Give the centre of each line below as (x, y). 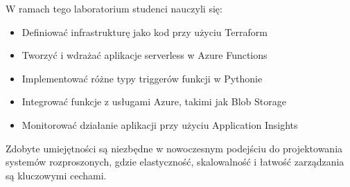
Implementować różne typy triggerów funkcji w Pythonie (142, 78)
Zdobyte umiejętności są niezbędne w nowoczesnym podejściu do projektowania (174, 148)
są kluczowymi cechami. (56, 175)
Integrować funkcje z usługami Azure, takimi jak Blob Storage (154, 101)
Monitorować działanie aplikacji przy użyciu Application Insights (160, 124)
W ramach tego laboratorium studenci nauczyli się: (114, 8)
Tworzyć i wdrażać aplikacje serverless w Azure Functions (145, 55)
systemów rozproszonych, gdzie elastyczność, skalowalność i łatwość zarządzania (175, 162)
